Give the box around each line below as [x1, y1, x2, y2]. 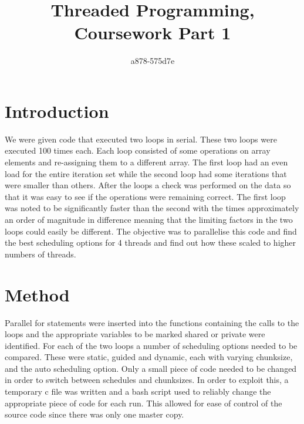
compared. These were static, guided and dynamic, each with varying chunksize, [5, 351, 293, 363]
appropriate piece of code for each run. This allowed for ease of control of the [5, 396, 282, 409]
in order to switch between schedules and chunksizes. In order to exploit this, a [5, 374, 289, 386]
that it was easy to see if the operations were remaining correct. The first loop [5, 190, 286, 202]
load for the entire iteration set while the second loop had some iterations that [5, 167, 287, 179]
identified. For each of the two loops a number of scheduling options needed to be [5, 339, 298, 351]
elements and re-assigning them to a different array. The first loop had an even [5, 156, 288, 168]
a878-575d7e [130, 55, 175, 67]
